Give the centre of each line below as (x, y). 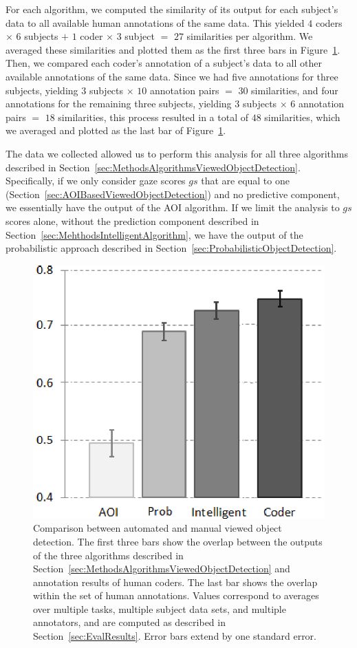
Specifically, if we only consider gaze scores (96, 181)
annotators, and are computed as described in (129, 622)
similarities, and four (295, 90)
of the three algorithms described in (108, 555)
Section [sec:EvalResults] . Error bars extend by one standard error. (175, 636)
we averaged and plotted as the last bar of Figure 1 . (116, 130)
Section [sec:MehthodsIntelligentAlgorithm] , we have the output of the (154, 234)
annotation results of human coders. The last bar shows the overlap (175, 582)
